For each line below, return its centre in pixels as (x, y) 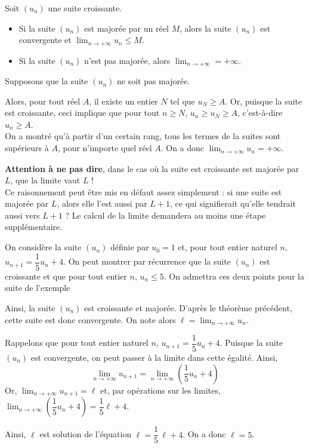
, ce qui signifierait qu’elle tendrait (233, 203)
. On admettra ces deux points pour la (234, 276)
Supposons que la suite (47, 81)
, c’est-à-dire (260, 113)
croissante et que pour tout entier (66, 276)
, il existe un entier (123, 101)
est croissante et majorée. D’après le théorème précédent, (188, 307)
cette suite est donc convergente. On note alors (90, 319)
